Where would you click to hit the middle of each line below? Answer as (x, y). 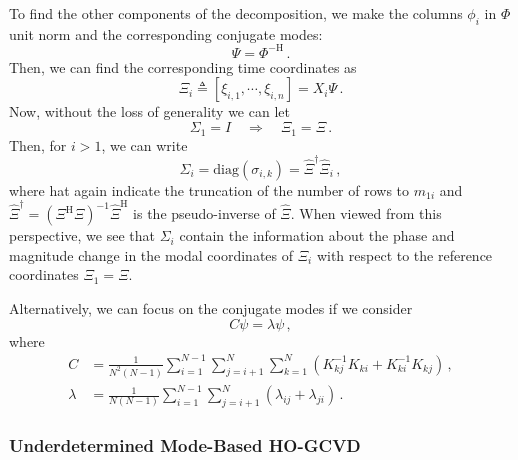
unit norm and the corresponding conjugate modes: (166, 33)
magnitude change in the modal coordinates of (151, 254)
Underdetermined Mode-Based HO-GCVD (185, 444)
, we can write (144, 144)
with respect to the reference (404, 254)
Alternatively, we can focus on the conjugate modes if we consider (211, 307)
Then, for (38, 144)
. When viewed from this (366, 213)
